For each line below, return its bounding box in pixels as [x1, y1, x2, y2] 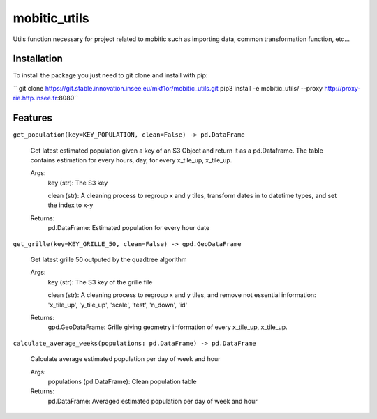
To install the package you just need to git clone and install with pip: [13, 71, 208, 79]
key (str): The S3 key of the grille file [47, 277, 153, 286]
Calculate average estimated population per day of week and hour [30, 355, 221, 363]
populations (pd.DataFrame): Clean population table [47, 377, 197, 386]
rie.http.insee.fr [13, 94, 57, 102]
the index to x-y [47, 201, 94, 209]
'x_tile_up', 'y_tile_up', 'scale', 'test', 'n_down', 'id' [47, 300, 188, 309]
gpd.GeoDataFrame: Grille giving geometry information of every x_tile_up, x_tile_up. [47, 323, 288, 331]
